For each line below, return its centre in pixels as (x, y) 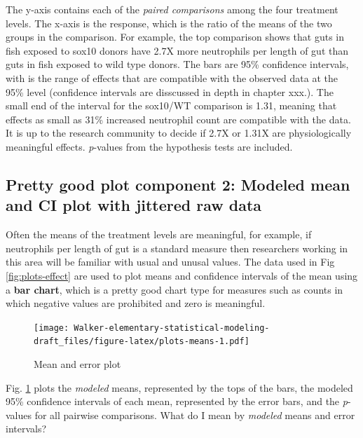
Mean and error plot (77, 364)
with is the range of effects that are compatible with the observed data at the (172, 77)
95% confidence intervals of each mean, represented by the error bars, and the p (177, 401)
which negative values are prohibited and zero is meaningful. (136, 303)
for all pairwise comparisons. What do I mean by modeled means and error (195, 415)
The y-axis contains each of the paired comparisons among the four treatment (172, 9)
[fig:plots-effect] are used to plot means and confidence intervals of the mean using (182, 275)
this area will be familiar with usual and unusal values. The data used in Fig (170, 262)
